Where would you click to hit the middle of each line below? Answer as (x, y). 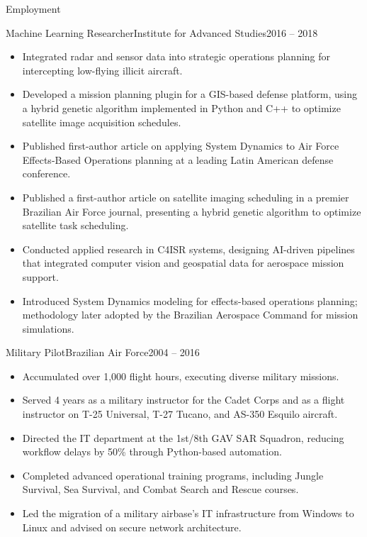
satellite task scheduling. (75, 225)
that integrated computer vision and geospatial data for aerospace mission (183, 263)
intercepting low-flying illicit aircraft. (102, 70)
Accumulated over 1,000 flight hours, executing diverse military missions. (181, 376)
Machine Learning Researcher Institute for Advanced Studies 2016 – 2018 (162, 32)
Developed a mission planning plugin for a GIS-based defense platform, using (190, 94)
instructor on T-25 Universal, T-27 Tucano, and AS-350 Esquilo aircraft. (180, 414)
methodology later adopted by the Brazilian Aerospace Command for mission (190, 315)
